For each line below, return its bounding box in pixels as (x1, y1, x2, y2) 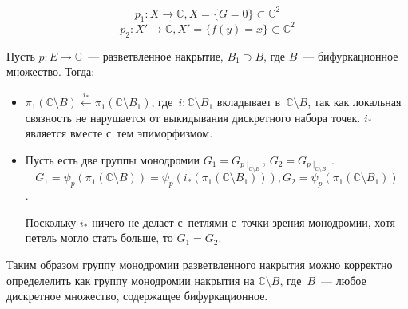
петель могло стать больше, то (25, 229, 173, 246)
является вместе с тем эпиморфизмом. (25, 125, 213, 141)
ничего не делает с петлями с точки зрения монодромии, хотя (92, 213, 396, 230)
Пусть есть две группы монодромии (25, 152, 200, 168)
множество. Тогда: (6, 63, 95, 80)
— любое (321, 271, 366, 288)
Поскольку (25, 213, 77, 230)
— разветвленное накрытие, (88, 47, 224, 64)
